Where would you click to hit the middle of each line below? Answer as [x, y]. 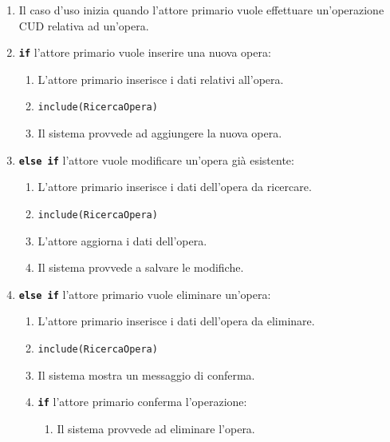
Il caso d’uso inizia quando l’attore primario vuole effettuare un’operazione [201, 10]
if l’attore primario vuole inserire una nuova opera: [145, 52]
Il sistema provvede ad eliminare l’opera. [156, 428]
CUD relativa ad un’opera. [84, 25]
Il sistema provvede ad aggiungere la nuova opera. [160, 133]
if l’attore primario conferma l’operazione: [142, 402]
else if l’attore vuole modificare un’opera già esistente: [156, 159]
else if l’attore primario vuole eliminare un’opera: [145, 294]
